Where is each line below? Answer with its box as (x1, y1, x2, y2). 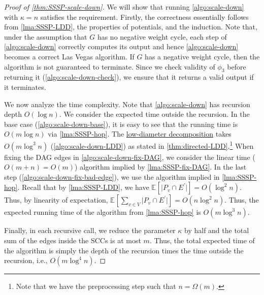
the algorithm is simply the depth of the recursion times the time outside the (4, 245, 244, 255)
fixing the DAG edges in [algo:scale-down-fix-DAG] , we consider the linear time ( (4, 151, 255, 162)
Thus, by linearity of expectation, (4, 194, 108, 205)
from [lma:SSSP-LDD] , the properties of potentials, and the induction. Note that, (4, 21, 257, 32)
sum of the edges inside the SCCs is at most (4, 235, 141, 245)
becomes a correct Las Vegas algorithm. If (4, 51, 135, 61)
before (227, 61, 246, 72)
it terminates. (4, 81, 46, 92)
